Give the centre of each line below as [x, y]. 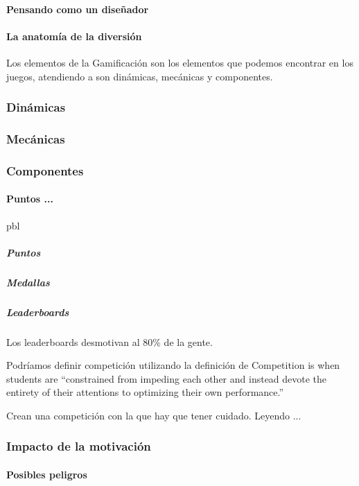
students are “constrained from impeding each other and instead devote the [167, 378]
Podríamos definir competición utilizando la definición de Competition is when [173, 365]
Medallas [28, 282]
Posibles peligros [47, 474]
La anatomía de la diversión [74, 36]
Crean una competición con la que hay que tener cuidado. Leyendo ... [154, 415]
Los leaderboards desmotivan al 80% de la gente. [110, 341]
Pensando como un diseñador [78, 9]
